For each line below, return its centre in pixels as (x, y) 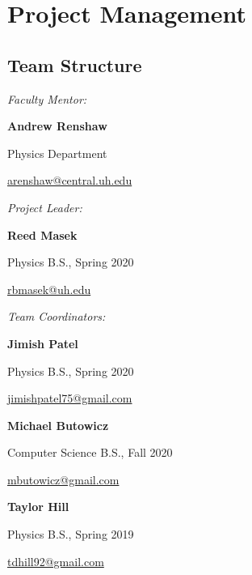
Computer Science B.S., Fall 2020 (90, 452)
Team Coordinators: (57, 316)
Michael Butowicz (58, 425)
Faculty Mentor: (47, 98)
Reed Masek (42, 234)
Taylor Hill (38, 507)
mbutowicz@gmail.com (63, 479)
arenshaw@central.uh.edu (70, 180)
